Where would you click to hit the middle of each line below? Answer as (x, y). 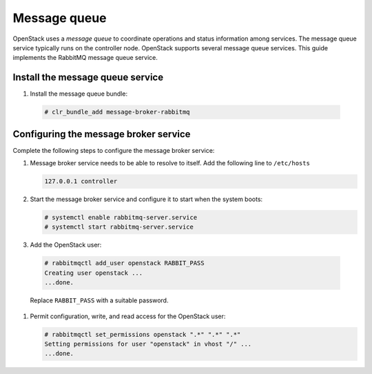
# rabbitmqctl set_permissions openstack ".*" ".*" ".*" (143, 334)
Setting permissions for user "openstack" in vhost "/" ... (148, 344)
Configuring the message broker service (102, 134)
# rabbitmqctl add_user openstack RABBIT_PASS (124, 263)
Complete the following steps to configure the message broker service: (114, 150)
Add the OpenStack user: (66, 245)
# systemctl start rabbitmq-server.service (119, 227)
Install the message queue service (88, 77)
